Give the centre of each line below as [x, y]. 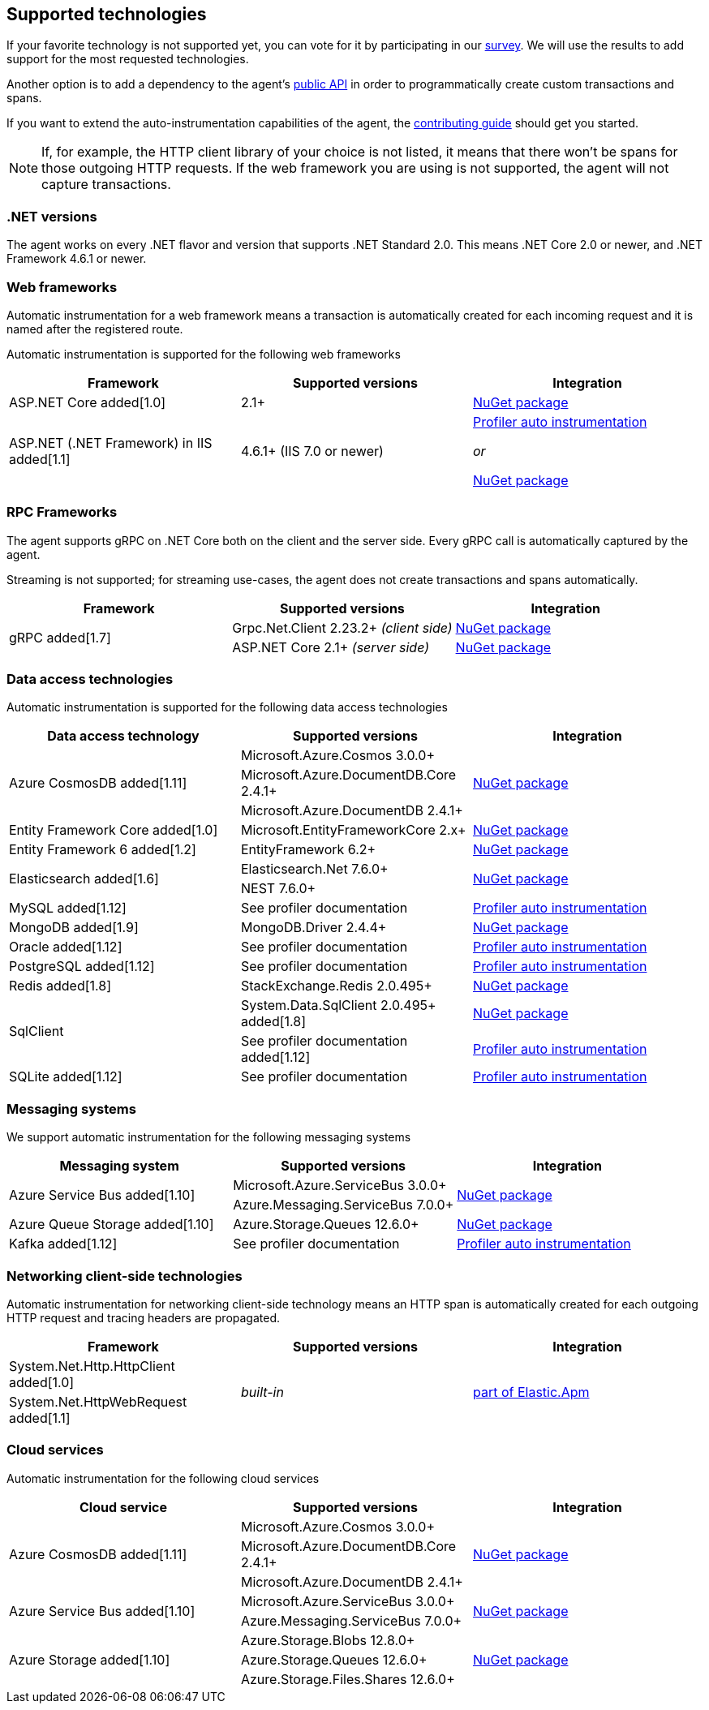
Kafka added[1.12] [63, 1244]
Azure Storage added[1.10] [90, 1659]
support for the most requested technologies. [128, 59]
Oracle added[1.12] [66, 947]
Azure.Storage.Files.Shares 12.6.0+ [348, 1679]
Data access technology [123, 736]
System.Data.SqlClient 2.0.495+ [338, 1005]
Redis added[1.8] [60, 986]
